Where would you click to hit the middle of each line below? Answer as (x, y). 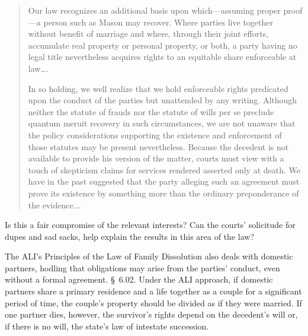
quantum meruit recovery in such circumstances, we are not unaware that (162, 123)
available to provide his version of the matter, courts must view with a (156, 158)
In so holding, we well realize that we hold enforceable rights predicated (158, 88)
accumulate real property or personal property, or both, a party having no (163, 45)
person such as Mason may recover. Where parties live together (158, 22)
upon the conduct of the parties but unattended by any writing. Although (163, 100)
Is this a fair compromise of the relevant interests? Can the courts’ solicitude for (150, 225)
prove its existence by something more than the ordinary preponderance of (163, 193)
